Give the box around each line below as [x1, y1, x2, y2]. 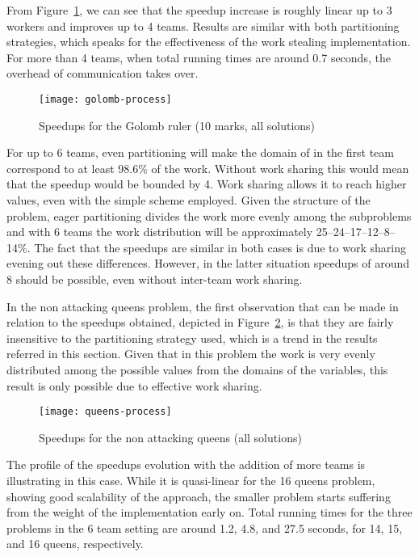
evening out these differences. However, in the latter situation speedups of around [6, 255, 410, 272]
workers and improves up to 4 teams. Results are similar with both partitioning [6, 17, 400, 34]
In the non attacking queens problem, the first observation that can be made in [6, 297, 399, 314]
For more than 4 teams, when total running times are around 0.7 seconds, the [6, 49, 391, 65]
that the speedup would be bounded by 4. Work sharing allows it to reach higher [6, 175, 407, 192]
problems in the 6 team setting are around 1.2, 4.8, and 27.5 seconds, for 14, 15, [6, 519, 403, 536]
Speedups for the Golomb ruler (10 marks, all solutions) [39, 116, 316, 133]
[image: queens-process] [39, 406, 172, 418]
